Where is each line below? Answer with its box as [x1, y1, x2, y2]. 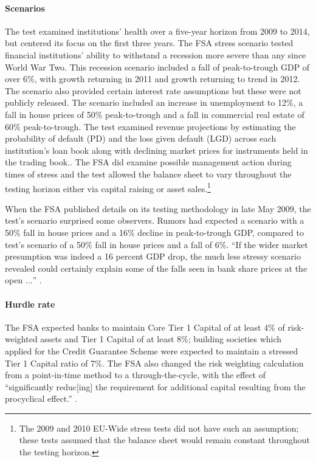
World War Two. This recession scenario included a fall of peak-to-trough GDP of [5, 60, 310, 73]
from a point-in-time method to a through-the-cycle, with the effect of [5, 368, 266, 381]
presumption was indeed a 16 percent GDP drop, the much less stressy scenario [5, 250, 301, 263]
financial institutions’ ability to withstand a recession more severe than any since [5, 48, 306, 61]
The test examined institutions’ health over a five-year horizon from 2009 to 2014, [5, 24, 310, 37]
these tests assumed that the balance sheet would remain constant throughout [19, 433, 310, 446]
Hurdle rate [5, 297, 55, 310]
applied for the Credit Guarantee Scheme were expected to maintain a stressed [5, 344, 298, 357]
